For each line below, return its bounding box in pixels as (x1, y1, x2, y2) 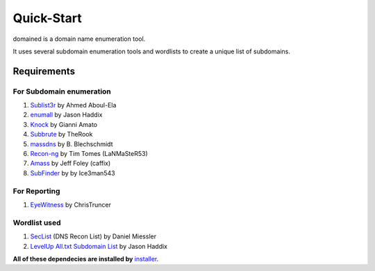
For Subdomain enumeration (12, 87, 111, 96)
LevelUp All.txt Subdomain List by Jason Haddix (30, 242, 168, 250)
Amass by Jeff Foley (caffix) (30, 159, 111, 168)
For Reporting (12, 186, 60, 195)
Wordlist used (12, 218, 62, 227)
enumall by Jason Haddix (30, 111, 103, 119)
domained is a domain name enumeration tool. (12, 35, 146, 43)
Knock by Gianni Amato (30, 120, 97, 128)
